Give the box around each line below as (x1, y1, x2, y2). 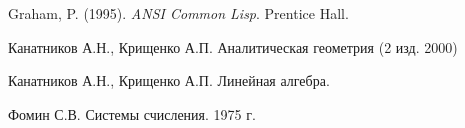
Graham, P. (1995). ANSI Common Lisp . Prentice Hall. (8, 3, 349, 23)
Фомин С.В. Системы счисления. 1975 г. (8, 103, 256, 124)
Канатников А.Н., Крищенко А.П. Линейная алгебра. (8, 70, 330, 91)
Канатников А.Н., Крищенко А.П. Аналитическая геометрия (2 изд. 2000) (8, 36, 458, 57)
